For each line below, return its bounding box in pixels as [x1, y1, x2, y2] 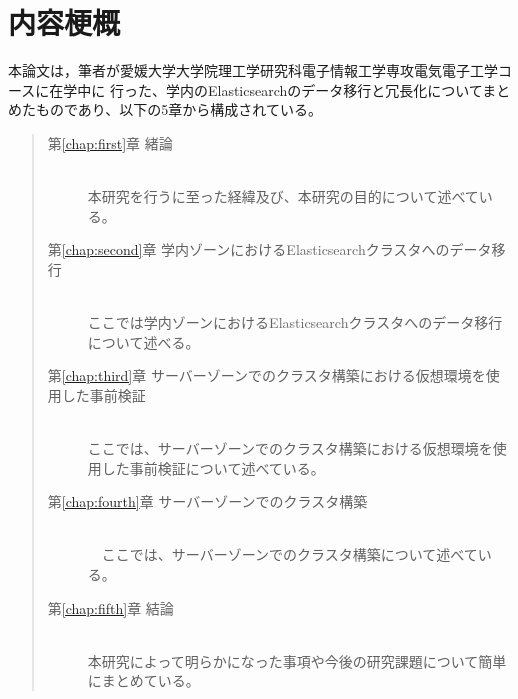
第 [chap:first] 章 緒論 [47, 132, 173, 153]
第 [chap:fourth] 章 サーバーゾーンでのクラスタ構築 [47, 491, 368, 512]
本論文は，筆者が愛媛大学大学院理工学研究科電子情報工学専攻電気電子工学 [8, 60, 498, 81]
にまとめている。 [87, 670, 200, 691]
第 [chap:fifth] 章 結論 [47, 597, 174, 618]
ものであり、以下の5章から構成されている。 [35, 99, 322, 120]
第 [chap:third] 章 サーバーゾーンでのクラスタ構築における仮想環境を [47, 365, 486, 386]
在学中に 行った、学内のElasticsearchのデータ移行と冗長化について [49, 79, 483, 100]
